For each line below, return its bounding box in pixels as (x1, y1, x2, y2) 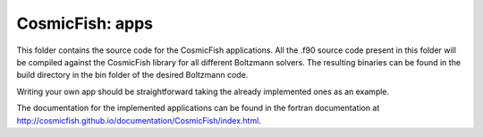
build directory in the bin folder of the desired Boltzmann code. (16, 70, 249, 81)
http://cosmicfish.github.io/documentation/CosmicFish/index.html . (16, 115, 261, 125)
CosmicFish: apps (16, 13, 154, 33)
